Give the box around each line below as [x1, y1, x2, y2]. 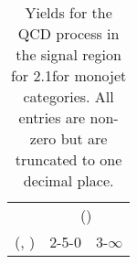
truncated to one [15, 149, 122, 170]
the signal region [16, 44, 121, 65]
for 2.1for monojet [10, 65, 127, 86]
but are [60, 128, 108, 149]
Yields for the [25, 2, 112, 23]
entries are [18, 107, 86, 128]
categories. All [23, 86, 114, 107]
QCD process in [17, 23, 120, 44]
